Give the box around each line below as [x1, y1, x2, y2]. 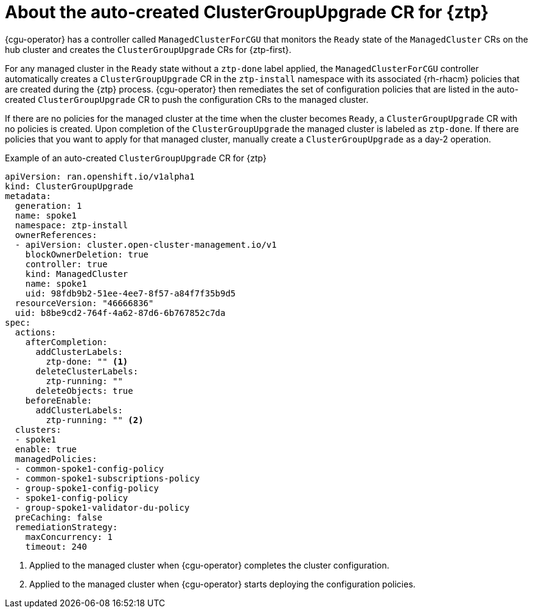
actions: [15, 327, 57, 337]
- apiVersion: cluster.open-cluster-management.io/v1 [15, 239, 277, 250]
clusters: [15, 424, 61, 435]
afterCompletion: [25, 337, 108, 347]
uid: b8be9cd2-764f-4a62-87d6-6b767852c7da [15, 307, 226, 318]
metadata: [5, 191, 51, 201]
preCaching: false [15, 512, 103, 522]
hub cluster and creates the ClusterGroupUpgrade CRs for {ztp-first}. [5, 44, 291, 55]
